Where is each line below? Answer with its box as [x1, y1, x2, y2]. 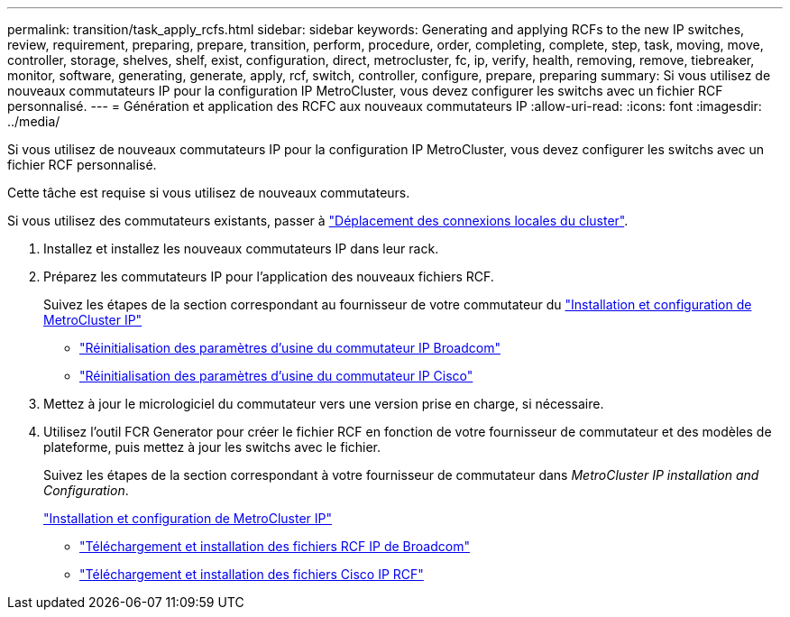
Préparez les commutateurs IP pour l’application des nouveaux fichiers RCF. [43, 269, 494, 284]
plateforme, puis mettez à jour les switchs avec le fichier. [43, 439, 381, 455]
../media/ [7, 114, 60, 129]
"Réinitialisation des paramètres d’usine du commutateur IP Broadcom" [79, 340, 501, 355]
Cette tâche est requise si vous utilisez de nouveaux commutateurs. [7, 185, 410, 200]
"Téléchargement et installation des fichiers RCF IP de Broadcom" [79, 539, 470, 554]
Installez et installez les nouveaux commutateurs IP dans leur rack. [43, 241, 439, 256]
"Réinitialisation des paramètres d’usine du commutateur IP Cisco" [79, 368, 473, 383]
